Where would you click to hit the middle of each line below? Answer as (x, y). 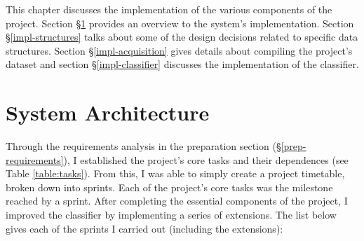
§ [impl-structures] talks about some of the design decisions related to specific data (182, 37)
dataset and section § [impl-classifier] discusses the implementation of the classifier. (182, 64)
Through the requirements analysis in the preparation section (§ (143, 146)
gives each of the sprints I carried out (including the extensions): (144, 228)
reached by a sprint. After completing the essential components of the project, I (177, 201)
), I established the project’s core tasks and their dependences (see (206, 159)
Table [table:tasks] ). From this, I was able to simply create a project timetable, (175, 173)
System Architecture (108, 112)
